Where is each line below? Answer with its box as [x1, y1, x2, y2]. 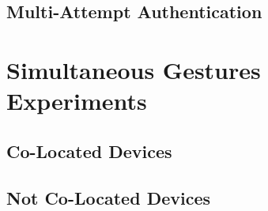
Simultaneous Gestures [6, 53, 261, 85]
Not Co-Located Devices [6, 185, 211, 209]
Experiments [6, 85, 147, 117]
